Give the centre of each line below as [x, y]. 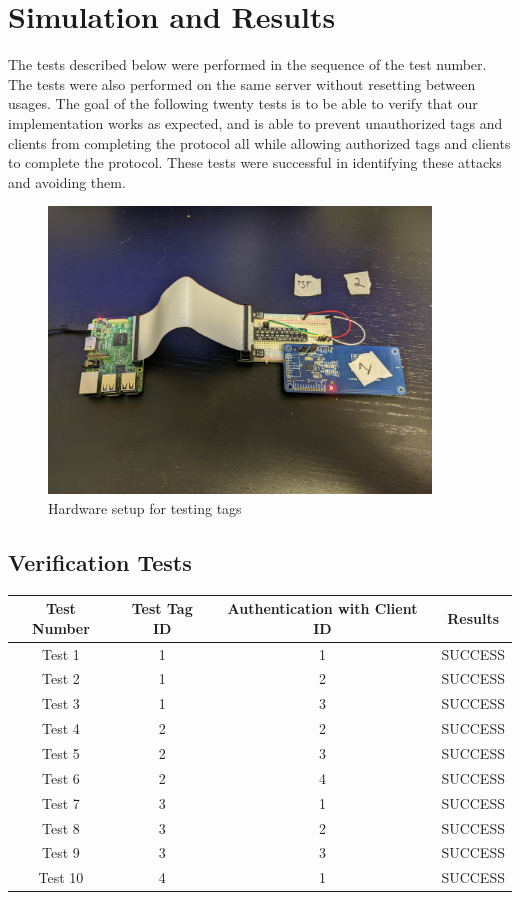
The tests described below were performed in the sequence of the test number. [247, 64]
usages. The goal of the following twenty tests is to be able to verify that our [243, 103]
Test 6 [61, 777]
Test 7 [61, 802]
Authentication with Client [322, 608]
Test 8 [61, 827]
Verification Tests [100, 561]
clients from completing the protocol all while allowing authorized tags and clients [259, 142]
